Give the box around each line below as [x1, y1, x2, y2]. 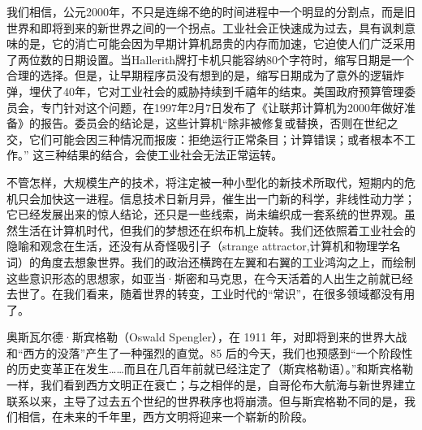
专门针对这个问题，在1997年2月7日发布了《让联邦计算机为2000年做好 [40, 98, 404, 115]
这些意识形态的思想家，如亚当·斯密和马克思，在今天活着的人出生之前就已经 [6, 269, 413, 286]
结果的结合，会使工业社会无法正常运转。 [67, 146, 283, 163]
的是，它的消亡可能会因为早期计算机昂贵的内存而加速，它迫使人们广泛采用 [17, 35, 416, 52]
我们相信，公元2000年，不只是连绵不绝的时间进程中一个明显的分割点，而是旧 [6, 3, 416, 20]
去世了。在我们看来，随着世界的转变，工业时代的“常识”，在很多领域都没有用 [6, 285, 416, 302]
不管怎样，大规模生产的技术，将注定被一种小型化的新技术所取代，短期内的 [6, 173, 404, 190]
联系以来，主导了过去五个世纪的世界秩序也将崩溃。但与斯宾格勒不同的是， [6, 392, 404, 409]
